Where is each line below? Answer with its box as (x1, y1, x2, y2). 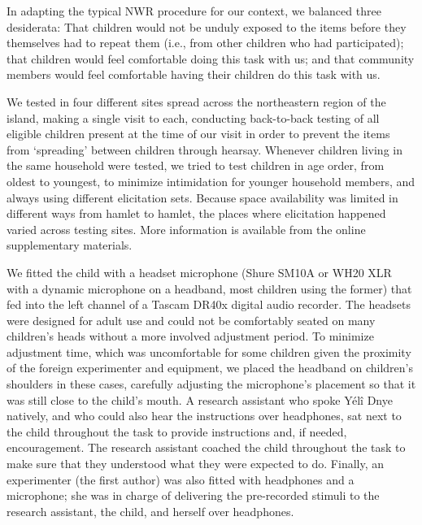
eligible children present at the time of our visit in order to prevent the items (7, 125, 390, 142)
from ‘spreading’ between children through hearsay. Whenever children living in (7, 141, 402, 158)
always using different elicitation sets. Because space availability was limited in (7, 189, 398, 206)
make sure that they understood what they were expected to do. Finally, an (7, 455, 385, 472)
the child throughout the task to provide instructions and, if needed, (7, 423, 347, 440)
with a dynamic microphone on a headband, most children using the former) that (7, 280, 412, 297)
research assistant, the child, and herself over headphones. (7, 502, 294, 519)
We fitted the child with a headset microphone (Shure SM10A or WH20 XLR (7, 263, 392, 280)
